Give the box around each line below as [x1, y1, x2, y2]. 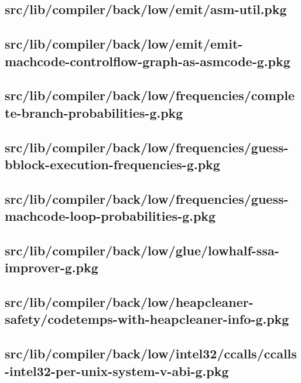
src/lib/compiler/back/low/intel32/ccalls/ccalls [5, 344, 297, 363]
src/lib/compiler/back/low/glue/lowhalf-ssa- [5, 241, 279, 259]
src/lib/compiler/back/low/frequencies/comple [5, 86, 295, 104]
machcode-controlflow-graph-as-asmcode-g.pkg [5, 52, 290, 70]
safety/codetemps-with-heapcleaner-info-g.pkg [5, 310, 289, 328]
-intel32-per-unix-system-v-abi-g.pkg [5, 361, 229, 379]
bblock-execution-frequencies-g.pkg [5, 155, 220, 173]
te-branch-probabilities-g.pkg [5, 103, 183, 121]
